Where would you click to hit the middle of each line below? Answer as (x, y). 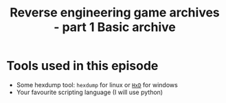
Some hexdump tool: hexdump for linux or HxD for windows (97, 84)
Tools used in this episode (82, 66)
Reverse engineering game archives (115, 13)
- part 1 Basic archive (115, 27)
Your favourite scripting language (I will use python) (89, 92)
